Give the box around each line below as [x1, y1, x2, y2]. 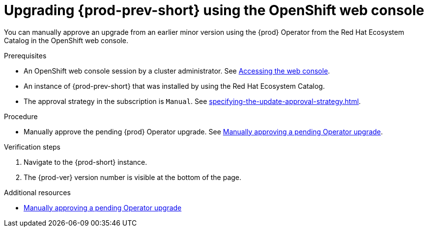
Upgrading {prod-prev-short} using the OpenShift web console [4, 2, 425, 19]
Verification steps [4, 142, 61, 151]
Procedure [4, 112, 38, 121]
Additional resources [4, 188, 71, 197]
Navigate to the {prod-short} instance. [24, 157, 147, 166]
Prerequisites [4, 51, 47, 60]
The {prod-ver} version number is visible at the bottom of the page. [24, 173, 242, 181]
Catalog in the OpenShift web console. [4, 36, 128, 45]
